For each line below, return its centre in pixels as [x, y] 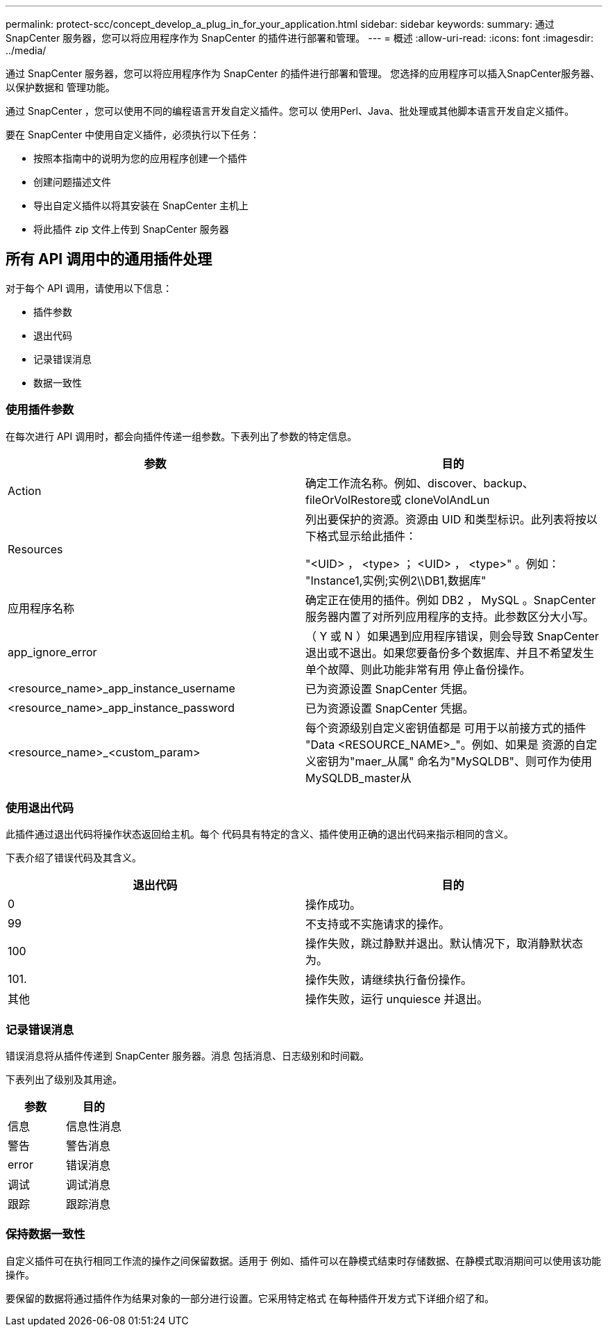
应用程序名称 [41, 608]
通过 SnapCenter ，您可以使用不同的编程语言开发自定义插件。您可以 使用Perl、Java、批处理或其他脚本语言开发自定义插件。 [290, 111]
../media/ [26, 50]
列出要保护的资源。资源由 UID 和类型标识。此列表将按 [446, 519]
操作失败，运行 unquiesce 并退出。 [397, 999]
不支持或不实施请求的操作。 [378, 924]
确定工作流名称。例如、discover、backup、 [420, 483]
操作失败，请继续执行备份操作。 [389, 980]
